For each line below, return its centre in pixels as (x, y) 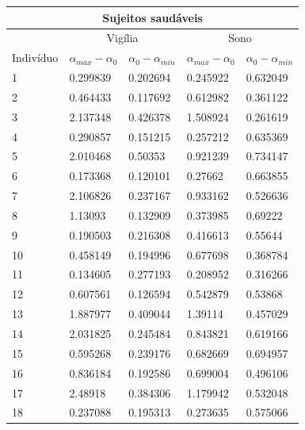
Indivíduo (35, 58)
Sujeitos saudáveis (152, 17)
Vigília (122, 38)
